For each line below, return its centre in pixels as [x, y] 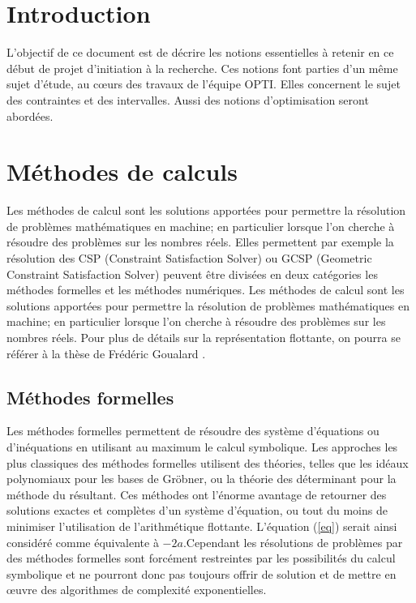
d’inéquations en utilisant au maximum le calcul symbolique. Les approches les [202, 446]
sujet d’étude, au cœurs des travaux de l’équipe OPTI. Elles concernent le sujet [204, 84]
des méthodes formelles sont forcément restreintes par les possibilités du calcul [201, 558]
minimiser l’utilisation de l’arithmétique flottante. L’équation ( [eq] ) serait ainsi [202, 526]
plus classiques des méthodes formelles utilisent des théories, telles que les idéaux [208, 462]
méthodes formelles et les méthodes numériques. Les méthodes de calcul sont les [206, 290]
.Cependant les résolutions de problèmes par [293, 542]
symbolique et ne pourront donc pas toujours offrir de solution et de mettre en [202, 573]
